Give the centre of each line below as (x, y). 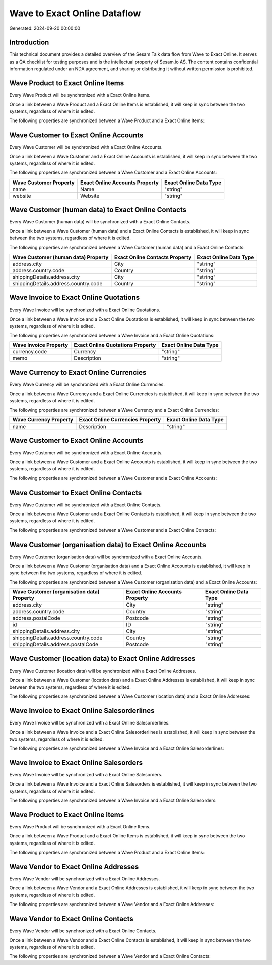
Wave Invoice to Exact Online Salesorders (76, 763)
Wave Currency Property (43, 420)
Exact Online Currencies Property (120, 420)
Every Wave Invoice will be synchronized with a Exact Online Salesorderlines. (89, 722)
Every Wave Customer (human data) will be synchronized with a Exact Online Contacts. (100, 222)
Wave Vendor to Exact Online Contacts (71, 919)
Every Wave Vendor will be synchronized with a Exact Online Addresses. (85, 879)
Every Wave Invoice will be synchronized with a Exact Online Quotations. (85, 310)
